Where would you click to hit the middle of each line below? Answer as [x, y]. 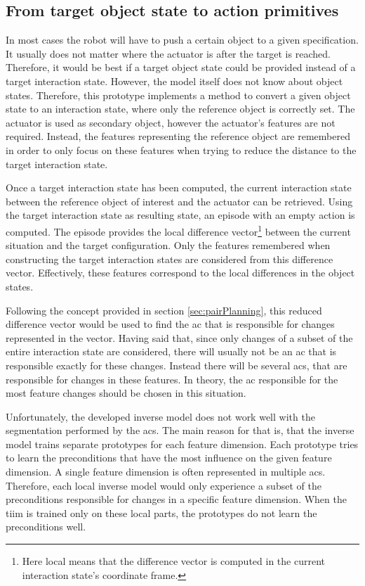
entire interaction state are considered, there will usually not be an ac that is [171, 351]
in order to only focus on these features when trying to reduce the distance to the [181, 149]
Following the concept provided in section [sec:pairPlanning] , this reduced [164, 310]
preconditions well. [46, 527]
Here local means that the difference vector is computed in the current [173, 561]
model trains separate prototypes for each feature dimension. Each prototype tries [182, 444]
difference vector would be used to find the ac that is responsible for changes [170, 324]
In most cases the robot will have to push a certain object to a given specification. [182, 40]
